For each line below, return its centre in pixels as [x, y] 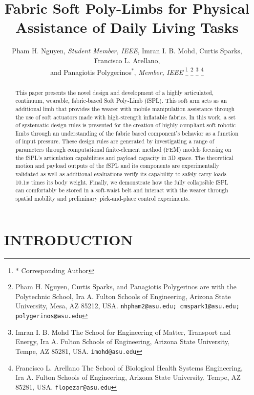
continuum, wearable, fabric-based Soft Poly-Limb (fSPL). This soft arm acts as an [121, 101]
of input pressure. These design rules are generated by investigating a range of [115, 141]
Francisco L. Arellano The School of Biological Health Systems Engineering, [129, 367]
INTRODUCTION [69, 239]
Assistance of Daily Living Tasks [127, 27]
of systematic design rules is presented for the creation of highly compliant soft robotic [126, 125]
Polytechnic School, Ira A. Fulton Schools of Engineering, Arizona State [123, 296]
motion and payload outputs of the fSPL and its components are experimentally [117, 166]
